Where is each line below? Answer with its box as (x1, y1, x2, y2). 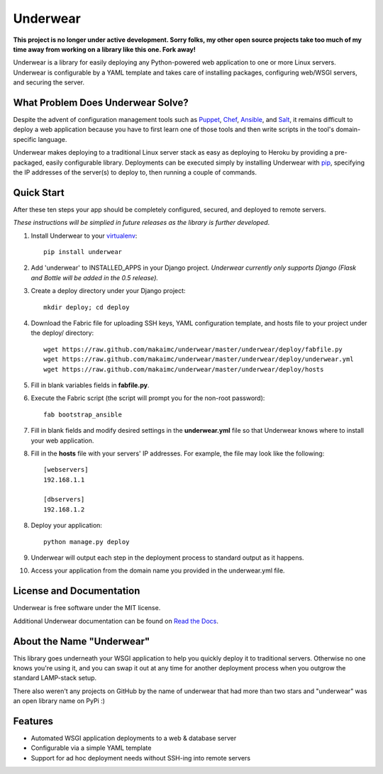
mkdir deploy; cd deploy (43, 303, 130, 311)
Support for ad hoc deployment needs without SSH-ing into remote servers (30, 753, 251, 762)
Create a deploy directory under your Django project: (30, 287, 186, 295)
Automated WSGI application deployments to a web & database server (30, 734, 237, 743)
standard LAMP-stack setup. (13, 674, 97, 682)
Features (13, 715, 53, 727)
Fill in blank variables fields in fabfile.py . (30, 380, 150, 389)
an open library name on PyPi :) (13, 697, 106, 705)
